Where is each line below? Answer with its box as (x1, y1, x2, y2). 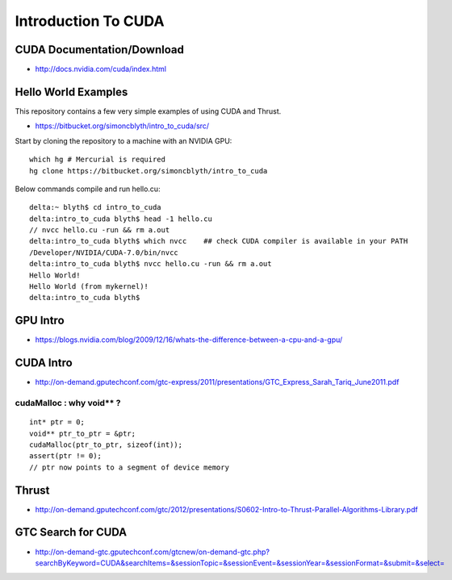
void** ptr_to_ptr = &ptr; (29, 428, 136, 438)
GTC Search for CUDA (15, 525, 128, 540)
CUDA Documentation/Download (15, 43, 185, 56)
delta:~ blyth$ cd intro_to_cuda (29, 202, 161, 212)
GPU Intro (15, 314, 65, 328)
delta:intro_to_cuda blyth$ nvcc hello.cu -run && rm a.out (29, 259, 272, 269)
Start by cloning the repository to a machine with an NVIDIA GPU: (15, 136, 232, 145)
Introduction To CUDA (15, 12, 165, 30)
